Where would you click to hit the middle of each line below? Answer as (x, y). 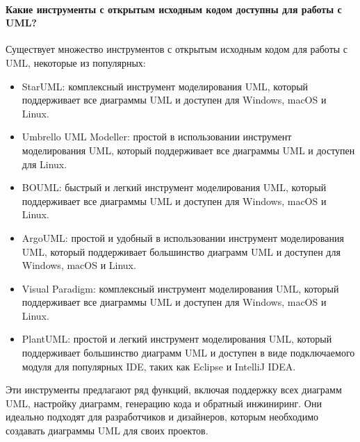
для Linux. (44, 164)
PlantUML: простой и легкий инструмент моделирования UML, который (177, 339)
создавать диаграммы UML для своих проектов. (107, 431)
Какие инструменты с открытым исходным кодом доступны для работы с (174, 9)
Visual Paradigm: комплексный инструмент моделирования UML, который (180, 288)
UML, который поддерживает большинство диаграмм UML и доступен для (181, 251)
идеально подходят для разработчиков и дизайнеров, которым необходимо (162, 417)
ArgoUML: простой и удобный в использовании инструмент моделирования (183, 237)
